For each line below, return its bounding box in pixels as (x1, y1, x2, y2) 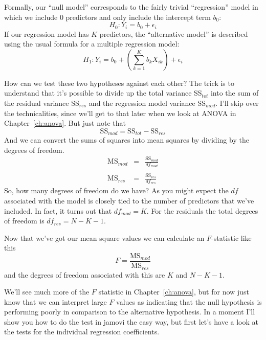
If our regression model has (4, 28, 89, 39)
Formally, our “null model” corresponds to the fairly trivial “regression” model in (4, 2, 258, 12)
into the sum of (210, 87, 259, 98)
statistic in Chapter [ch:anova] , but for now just (98, 286, 249, 297)
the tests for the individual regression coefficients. (4, 326, 160, 337)
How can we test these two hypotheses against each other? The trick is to (4, 77, 234, 88)
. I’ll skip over (215, 98, 259, 108)
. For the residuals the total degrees (146, 205, 258, 216)
